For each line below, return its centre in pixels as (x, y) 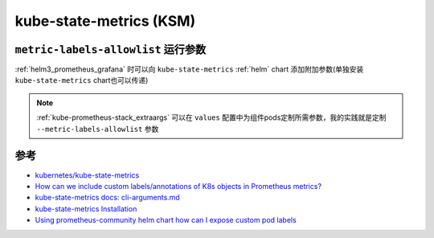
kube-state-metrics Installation (86, 208)
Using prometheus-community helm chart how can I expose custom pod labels (166, 220)
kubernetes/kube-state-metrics (87, 175)
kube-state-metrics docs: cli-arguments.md (107, 198)
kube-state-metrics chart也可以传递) (82, 80)
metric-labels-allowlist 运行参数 (111, 49)
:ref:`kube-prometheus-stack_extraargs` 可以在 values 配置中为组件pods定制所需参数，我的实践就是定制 (211, 117)
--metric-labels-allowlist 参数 (98, 129)
